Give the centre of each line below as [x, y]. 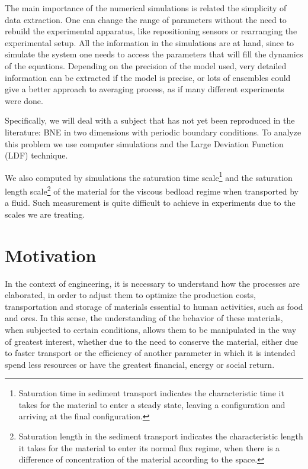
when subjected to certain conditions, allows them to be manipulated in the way [151, 329]
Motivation [51, 255]
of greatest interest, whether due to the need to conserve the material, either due [152, 341]
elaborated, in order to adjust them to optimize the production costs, [130, 295]
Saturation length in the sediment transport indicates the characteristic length [161, 436]
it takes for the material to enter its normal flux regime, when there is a [149, 447]
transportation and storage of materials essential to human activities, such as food [154, 306]
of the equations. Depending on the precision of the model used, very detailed [146, 65]
